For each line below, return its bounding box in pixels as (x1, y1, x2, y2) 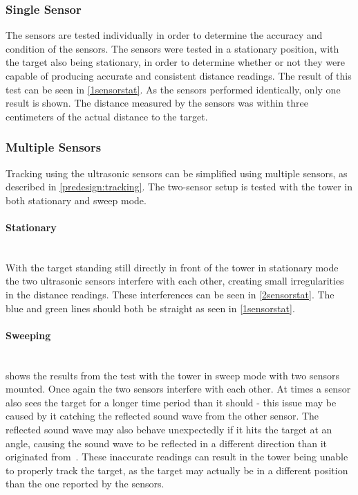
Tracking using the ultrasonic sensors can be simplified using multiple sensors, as (6, 165, 348, 180)
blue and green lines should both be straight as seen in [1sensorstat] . (6, 300, 295, 315)
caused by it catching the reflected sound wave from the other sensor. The (6, 408, 319, 423)
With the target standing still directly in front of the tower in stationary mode (6, 260, 339, 274)
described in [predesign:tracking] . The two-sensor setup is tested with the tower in (6, 179, 352, 194)
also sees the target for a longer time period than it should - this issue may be (6, 395, 337, 409)
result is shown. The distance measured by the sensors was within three (6, 96, 308, 110)
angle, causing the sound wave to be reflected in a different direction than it (6, 435, 327, 450)
